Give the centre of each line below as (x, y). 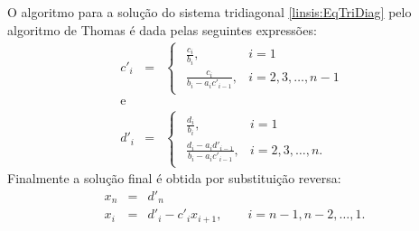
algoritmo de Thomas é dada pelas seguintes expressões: (162, 29)
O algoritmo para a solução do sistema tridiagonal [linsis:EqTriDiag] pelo (209, 12)
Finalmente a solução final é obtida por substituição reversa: (174, 178)
